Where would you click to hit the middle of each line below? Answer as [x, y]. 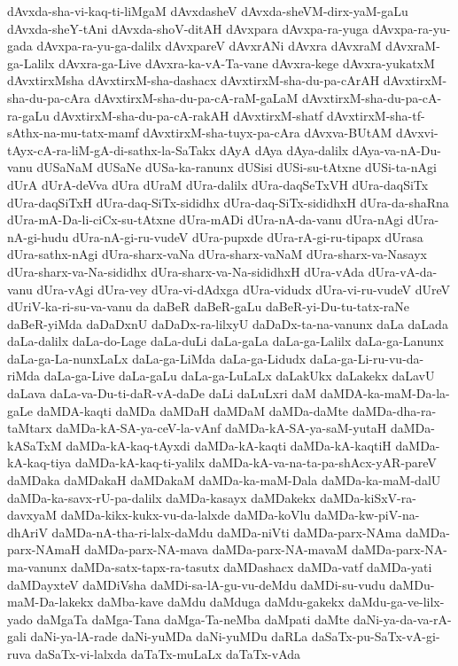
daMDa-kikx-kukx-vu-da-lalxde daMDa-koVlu [186, 515]
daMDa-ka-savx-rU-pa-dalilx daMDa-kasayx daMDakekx [162, 497]
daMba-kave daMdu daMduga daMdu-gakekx [221, 602]
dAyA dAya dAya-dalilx [284, 149]
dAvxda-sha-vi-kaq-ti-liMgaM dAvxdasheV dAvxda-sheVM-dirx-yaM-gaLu [208, 11]
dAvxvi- [417, 133]
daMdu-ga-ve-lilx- [396, 602]
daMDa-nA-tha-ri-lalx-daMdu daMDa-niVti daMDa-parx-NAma [227, 532]
